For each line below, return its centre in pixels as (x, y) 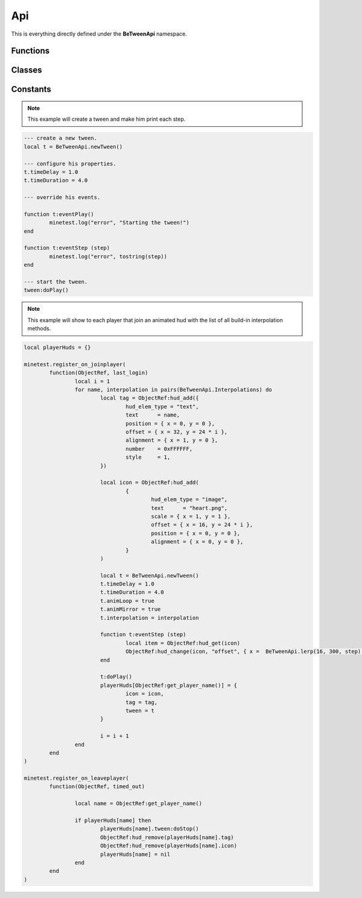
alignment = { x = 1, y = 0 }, (172, 440)
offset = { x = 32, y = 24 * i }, (177, 432)
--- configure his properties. (70, 164)
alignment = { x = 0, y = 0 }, (197, 542)
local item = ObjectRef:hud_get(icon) (183, 643)
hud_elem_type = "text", (162, 406)
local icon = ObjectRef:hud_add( (149, 482)
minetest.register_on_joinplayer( (75, 364)
